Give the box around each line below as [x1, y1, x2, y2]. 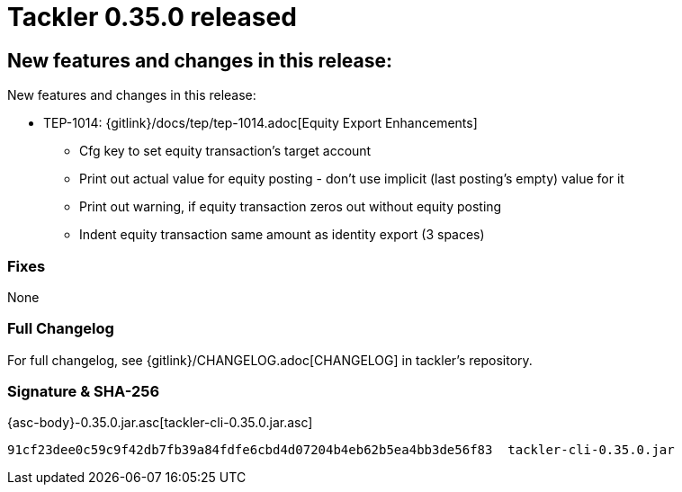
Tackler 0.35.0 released [7, 2, 297, 32]
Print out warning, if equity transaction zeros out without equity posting [79, 199, 502, 215]
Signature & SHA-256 [7, 382, 160, 401]
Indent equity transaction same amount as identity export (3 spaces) [79, 227, 485, 243]
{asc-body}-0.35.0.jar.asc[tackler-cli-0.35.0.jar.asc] [7, 415, 313, 431]
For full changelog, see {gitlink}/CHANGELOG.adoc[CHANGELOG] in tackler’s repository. [7, 352, 533, 368]
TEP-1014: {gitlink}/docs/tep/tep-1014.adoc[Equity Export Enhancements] [43, 115, 478, 131]
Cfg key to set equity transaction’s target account [79, 143, 372, 159]
